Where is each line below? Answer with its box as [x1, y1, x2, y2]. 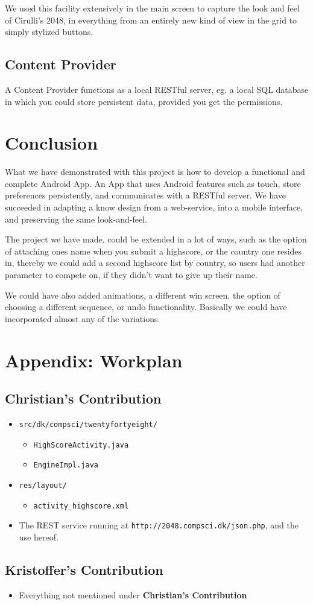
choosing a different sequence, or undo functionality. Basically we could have [5, 300, 287, 313]
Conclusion [5, 130, 98, 155]
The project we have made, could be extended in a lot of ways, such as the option [5, 233, 307, 245]
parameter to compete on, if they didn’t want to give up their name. [5, 268, 258, 281]
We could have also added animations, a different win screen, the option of [5, 288, 280, 301]
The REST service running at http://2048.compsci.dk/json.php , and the [19, 519, 299, 531]
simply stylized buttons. [5, 25, 93, 38]
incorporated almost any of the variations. [5, 312, 160, 325]
